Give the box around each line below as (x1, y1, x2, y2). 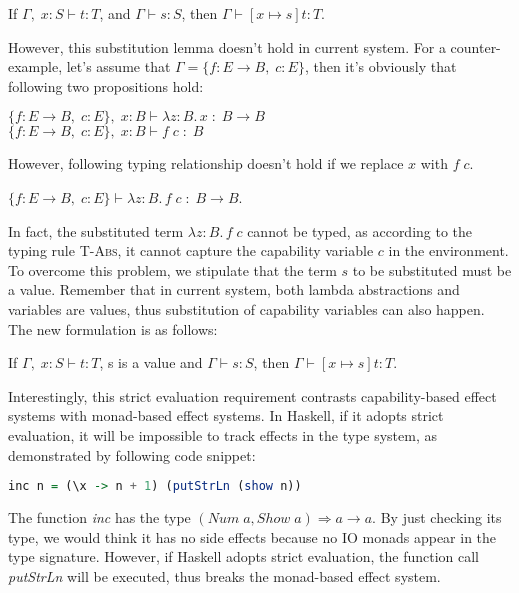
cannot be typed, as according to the (247, 220, 473, 241)
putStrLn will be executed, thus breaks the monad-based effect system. (8, 565, 441, 586)
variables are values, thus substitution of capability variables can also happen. (8, 298, 485, 319)
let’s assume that (66, 56, 171, 77)
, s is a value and (99, 352, 203, 373)
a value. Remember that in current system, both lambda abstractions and (8, 279, 460, 300)
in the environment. (388, 240, 509, 261)
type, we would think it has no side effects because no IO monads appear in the (8, 526, 497, 547)
